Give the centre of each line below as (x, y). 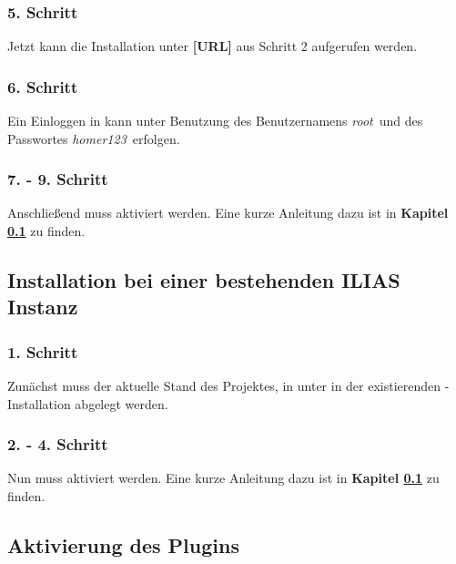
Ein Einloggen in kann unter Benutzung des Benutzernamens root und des (215, 121)
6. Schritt (43, 86)
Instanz (43, 307)
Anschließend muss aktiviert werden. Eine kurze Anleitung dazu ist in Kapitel (228, 213)
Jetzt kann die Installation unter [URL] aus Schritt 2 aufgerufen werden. (213, 46)
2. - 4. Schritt (58, 444)
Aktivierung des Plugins (123, 545)
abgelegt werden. (122, 403)
